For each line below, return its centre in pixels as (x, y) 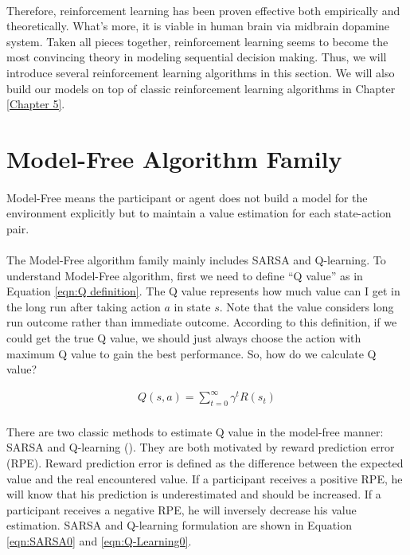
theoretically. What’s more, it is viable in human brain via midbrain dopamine (198, 26)
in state (192, 306)
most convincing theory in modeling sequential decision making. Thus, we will (197, 57)
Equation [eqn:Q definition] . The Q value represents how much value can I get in (203, 291)
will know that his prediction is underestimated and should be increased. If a (194, 494)
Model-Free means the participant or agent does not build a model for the (187, 197)
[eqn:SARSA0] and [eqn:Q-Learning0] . (99, 540)
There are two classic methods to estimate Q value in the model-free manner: (195, 431)
